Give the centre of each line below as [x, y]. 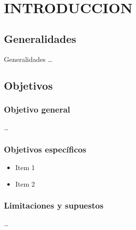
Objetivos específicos [45, 149]
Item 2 [25, 183]
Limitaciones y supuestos [54, 205]
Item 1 [25, 167]
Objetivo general [37, 109]
